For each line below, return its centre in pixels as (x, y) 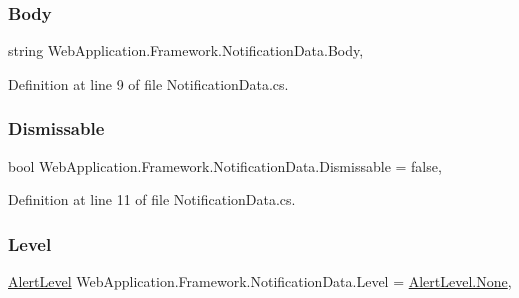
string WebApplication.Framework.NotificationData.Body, (186, 50)
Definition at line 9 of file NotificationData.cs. (148, 83)
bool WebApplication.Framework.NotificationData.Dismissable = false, (225, 165)
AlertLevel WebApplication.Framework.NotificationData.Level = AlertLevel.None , (260, 281)
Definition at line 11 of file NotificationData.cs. (152, 199)
